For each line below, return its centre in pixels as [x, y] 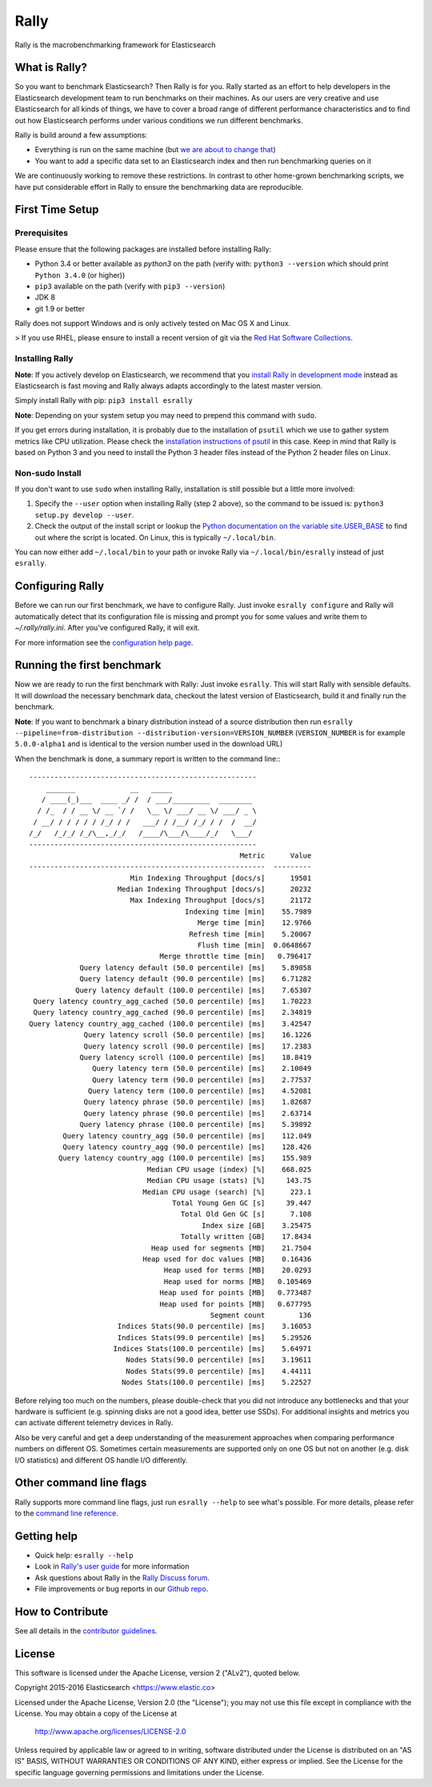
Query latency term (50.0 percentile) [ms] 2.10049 [202, 1069]
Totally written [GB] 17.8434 [246, 1237]
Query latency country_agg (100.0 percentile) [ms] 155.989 [185, 1158]
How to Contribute [62, 1611]
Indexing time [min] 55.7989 [248, 912]
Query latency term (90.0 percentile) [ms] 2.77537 [202, 1080]
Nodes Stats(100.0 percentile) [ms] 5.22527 [216, 1383]
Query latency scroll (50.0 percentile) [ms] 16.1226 [198, 1035]
